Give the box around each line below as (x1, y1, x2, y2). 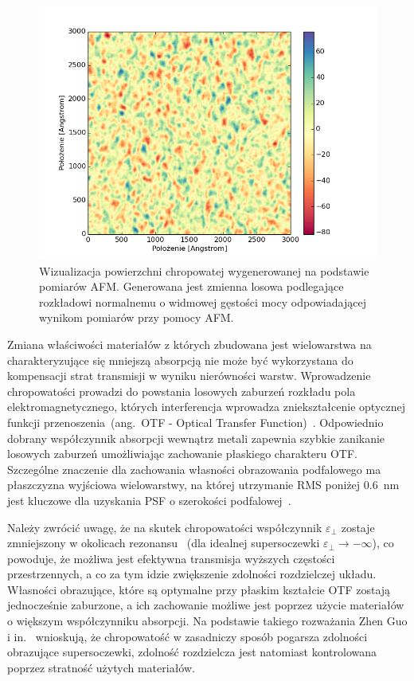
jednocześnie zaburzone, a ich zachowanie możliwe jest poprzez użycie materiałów (7, 597, 404, 613)
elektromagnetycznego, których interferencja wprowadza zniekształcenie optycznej (7, 398, 405, 415)
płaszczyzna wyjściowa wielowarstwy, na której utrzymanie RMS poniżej (7, 476, 361, 493)
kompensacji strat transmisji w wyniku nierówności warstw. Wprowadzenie (7, 367, 371, 384)
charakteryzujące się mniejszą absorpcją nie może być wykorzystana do (7, 351, 353, 368)
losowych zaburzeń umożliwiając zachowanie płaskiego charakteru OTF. (7, 445, 357, 462)
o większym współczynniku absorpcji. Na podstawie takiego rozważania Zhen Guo (7, 613, 408, 629)
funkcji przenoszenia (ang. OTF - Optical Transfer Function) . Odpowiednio (7, 413, 384, 430)
